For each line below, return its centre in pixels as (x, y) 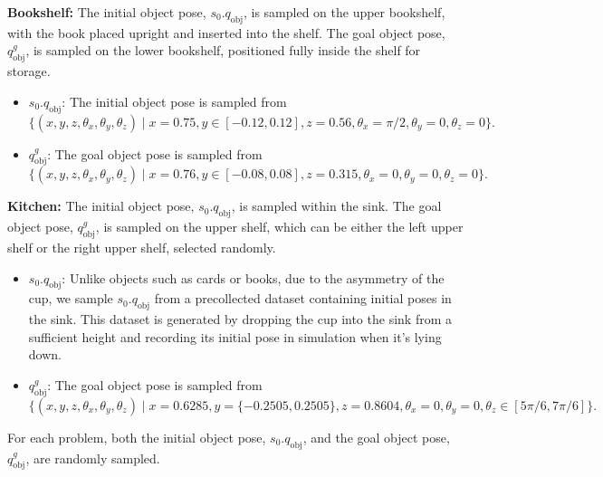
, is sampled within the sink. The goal (336, 206)
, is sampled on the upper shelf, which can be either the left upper (279, 227)
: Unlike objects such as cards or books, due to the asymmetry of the (253, 277)
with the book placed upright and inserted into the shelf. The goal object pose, (226, 32)
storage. (29, 71)
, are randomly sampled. (93, 458)
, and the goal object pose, (376, 437)
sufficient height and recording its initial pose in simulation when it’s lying (235, 336)
